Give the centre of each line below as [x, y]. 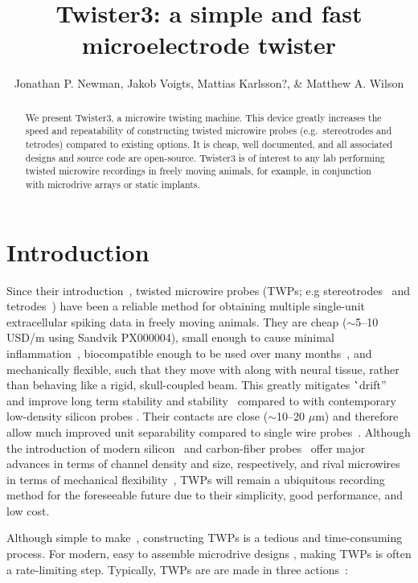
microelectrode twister [209, 45]
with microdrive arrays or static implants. [113, 184]
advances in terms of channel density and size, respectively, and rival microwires [203, 464]
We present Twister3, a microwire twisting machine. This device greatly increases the [203, 117]
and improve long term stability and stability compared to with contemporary [201, 400]
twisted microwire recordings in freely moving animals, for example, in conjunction [198, 171]
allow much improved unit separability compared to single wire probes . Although [209, 431]
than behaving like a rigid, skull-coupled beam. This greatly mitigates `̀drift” [197, 385]
